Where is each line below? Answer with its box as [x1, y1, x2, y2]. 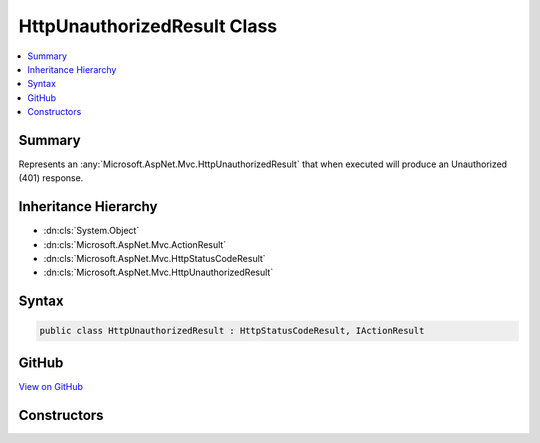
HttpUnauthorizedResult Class [18, 15, 278, 37]
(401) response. [18, 172, 84, 184]
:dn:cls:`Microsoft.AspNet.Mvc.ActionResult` [43, 238, 227, 250]
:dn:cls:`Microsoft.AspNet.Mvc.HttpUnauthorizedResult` [43, 266, 274, 279]
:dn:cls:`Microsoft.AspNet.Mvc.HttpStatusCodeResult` [43, 253, 266, 265]
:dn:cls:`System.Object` [43, 225, 140, 237]
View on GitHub [18, 380, 84, 392]
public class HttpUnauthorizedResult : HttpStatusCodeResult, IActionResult [39, 325, 425, 337]
